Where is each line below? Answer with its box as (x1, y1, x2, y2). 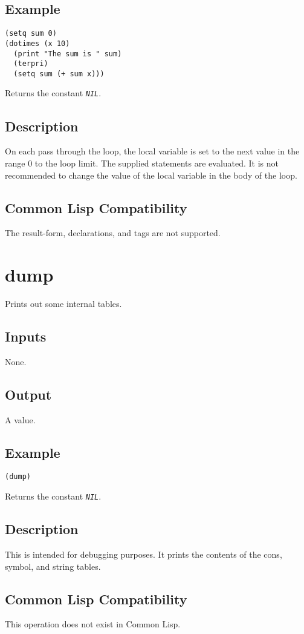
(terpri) (13, 59, 48, 68)
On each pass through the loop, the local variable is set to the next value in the (5, 145, 300, 157)
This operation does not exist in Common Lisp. (5, 618, 181, 630)
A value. (5, 413, 36, 426)
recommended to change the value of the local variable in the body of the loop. (5, 168, 297, 181)
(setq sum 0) (5, 29, 57, 38)
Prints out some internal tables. (5, 297, 122, 310)
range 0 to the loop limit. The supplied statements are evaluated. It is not (5, 156, 279, 169)
